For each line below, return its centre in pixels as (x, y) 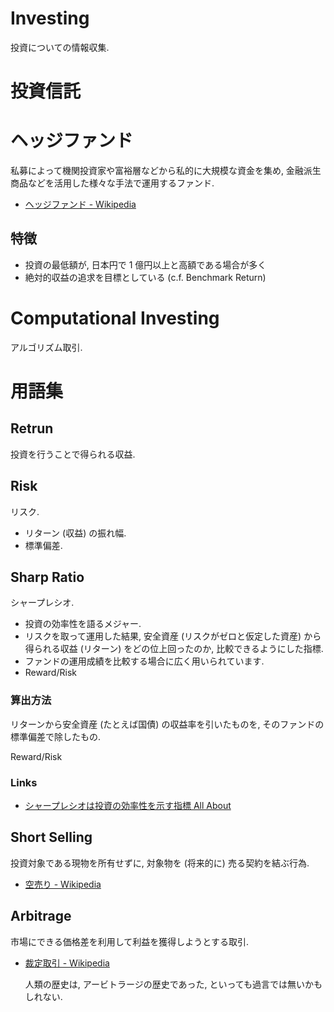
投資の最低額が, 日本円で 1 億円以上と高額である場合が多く (145, 264)
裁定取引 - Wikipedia (67, 963)
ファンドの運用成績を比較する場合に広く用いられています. (144, 661)
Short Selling (51, 837)
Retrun (32, 428)
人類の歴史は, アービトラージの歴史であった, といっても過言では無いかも (173, 984)
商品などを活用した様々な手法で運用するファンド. (112, 183)
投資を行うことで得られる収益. (73, 454)
